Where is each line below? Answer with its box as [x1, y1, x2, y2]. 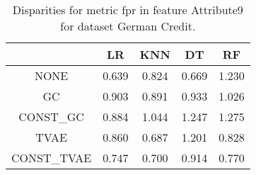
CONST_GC [18, 108, 84, 125]
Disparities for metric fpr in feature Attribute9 [12, 1, 243, 18]
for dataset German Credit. [60, 18, 196, 34]
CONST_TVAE [11, 149, 92, 166]
